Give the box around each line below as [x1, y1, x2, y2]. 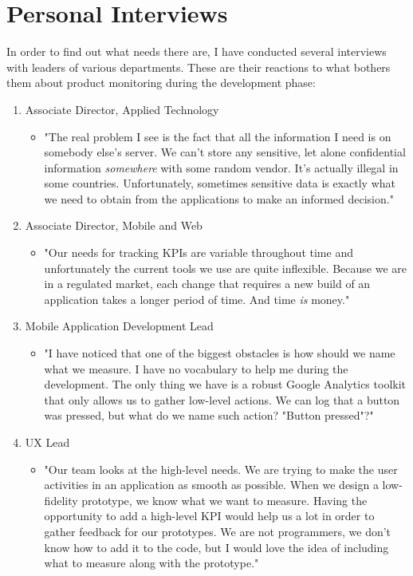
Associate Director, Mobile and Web [25, 217, 203, 234]
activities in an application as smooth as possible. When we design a [44, 476, 379, 493]
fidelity [44, 491, 78, 508]
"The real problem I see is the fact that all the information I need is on [44, 128, 391, 144]
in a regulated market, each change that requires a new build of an [44, 275, 371, 292]
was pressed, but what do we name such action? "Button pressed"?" [44, 407, 374, 424]
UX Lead [25, 434, 70, 450]
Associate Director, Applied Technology [25, 101, 219, 117]
